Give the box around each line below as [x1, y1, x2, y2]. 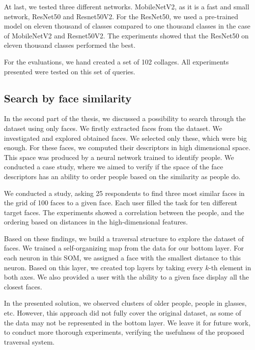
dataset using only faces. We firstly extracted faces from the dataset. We [4, 123, 222, 133]
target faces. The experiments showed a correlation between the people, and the [4, 207, 244, 217]
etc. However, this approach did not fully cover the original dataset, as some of [4, 308, 241, 318]
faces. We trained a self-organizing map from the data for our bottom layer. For [4, 243, 244, 253]
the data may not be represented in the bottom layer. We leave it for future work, [4, 317, 251, 327]
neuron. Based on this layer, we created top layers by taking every [4, 262, 203, 272]
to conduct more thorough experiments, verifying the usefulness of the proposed [4, 327, 245, 337]
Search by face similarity [4, 90, 132, 105]
